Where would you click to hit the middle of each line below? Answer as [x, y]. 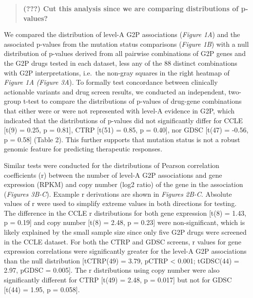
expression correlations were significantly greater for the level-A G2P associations [125, 251]
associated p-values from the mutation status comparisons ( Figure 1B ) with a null [126, 44]
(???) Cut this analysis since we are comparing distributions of [131, 8]
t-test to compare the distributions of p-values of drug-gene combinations [132, 101]
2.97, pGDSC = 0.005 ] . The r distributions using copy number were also [112, 270]
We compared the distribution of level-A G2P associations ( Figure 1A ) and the [122, 34]
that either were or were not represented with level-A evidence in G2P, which [119, 110]
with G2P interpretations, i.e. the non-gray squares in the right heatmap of [117, 72]
